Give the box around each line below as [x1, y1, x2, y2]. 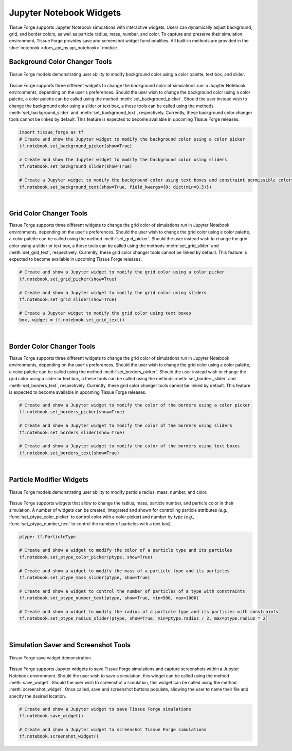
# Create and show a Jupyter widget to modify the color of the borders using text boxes [19, 443, 240, 449]
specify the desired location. [9, 693, 67, 699]
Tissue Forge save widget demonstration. [9, 655, 92, 660]
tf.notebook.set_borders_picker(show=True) [19, 409, 125, 415]
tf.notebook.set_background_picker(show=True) [19, 143, 132, 149]
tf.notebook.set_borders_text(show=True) [19, 450, 120, 456]
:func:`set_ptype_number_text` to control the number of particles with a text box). [9, 520, 172, 526]
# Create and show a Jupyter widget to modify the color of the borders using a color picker [19, 402, 251, 408]
